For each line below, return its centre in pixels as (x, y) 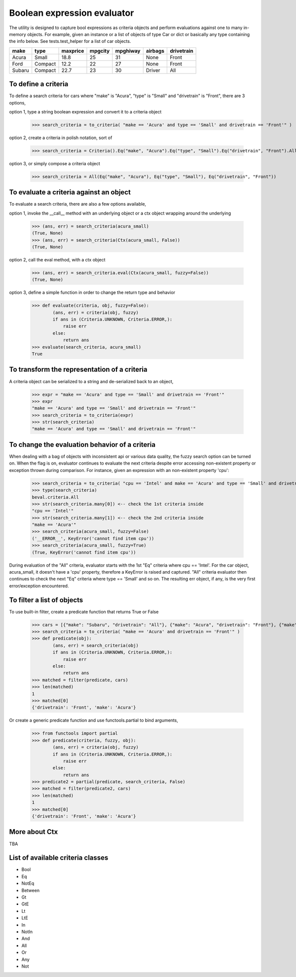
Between (30, 890)
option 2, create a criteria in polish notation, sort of (61, 138)
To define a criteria (39, 84)
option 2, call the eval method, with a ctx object (57, 259)
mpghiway (128, 51)
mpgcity (100, 51)
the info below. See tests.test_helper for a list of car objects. (70, 41)
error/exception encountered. (39, 586)
